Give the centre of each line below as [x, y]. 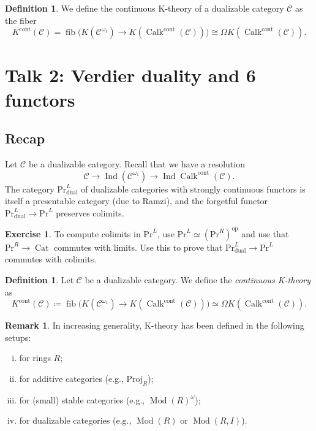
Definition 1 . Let [39, 280]
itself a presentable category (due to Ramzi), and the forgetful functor [137, 201]
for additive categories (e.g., [71, 378]
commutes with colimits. [51, 259]
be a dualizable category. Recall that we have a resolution [137, 163]
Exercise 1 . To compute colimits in [73, 233]
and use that [265, 233]
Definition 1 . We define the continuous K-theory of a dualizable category [145, 8]
